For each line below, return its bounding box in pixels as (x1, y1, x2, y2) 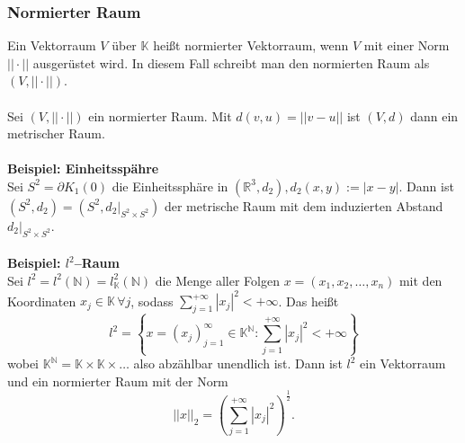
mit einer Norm (363, 36, 450, 55)
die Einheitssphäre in (112, 176, 228, 195)
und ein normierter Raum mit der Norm (7, 371, 228, 390)
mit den (398, 270, 443, 289)
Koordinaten (7, 291, 76, 310)
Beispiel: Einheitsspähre (7, 159, 159, 178)
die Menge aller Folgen (155, 270, 280, 289)
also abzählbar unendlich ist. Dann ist (133, 354, 343, 372)
